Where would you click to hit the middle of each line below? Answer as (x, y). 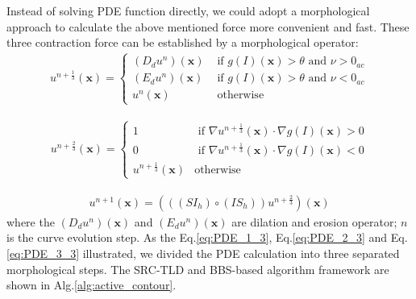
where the (31, 221)
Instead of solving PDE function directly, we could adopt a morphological (188, 10)
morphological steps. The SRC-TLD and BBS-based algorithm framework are (198, 269)
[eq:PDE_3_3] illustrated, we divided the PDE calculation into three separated (203, 253)
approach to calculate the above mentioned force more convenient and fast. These (208, 26)
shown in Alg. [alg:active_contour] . (92, 285)
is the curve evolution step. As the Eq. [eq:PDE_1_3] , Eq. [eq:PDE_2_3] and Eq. (207, 237)
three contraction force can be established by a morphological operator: (183, 42)
